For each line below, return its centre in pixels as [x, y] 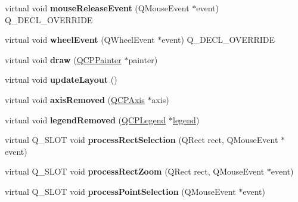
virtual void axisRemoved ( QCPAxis [75, 99]
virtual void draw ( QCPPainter [63, 59]
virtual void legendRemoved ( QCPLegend [86, 119]
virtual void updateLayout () [61, 80]
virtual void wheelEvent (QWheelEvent [80, 40]
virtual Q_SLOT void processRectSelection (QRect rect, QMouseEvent [142, 140]
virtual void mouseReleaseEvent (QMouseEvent [97, 8]
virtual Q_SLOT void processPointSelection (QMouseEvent [120, 191]
